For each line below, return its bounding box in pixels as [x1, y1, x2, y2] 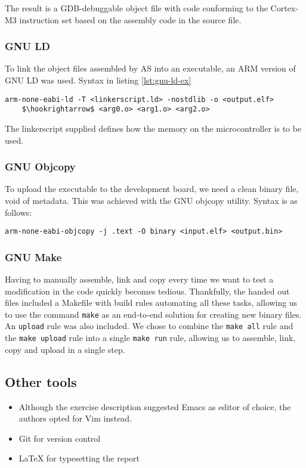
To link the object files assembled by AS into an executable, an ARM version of [5, 62, 296, 75]
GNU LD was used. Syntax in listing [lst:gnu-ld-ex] [5, 74, 191, 86]
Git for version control [18, 432, 101, 444]
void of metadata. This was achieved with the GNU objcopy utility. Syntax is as [5, 194, 298, 206]
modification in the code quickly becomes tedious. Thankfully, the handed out [5, 284, 290, 297]
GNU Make [5, 249, 62, 264]
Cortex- [270, 2, 298, 14]
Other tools [5, 372, 77, 390]
